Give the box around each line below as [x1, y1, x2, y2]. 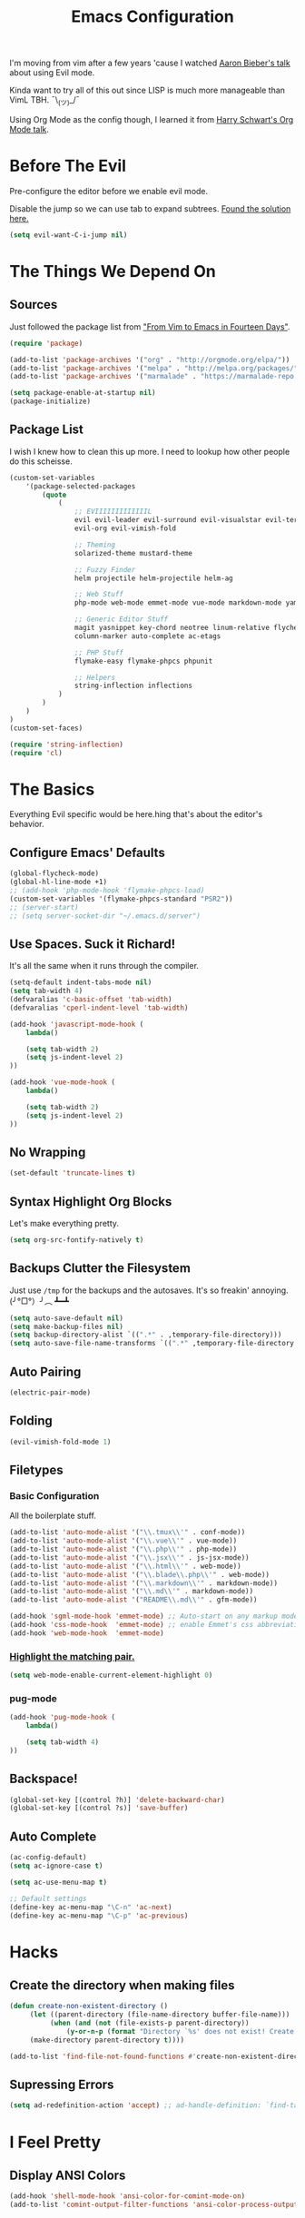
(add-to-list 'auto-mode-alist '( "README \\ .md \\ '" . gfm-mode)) [9, 1595, 258, 1604]
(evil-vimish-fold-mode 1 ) [9, 1437, 112, 1446]
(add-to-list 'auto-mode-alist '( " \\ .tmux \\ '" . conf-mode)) [9, 1528, 246, 1537]
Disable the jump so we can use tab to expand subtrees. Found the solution [9, 202, 291, 214]
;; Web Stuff [74, 590, 124, 599]
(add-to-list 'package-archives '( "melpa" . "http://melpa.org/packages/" [9, 363, 299, 373]
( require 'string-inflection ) [9, 740, 124, 749]
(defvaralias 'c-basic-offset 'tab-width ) [9, 995, 172, 1004]
